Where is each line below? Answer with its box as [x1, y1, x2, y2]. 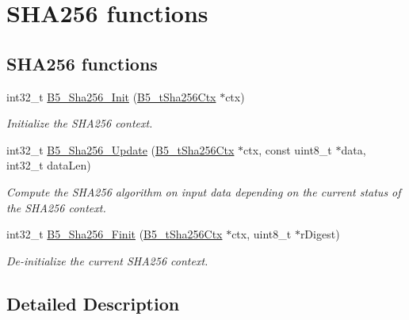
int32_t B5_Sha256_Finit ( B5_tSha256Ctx [6, 226, 223, 242]
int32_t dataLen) [6, 157, 91, 173]
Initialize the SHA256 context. [6, 115, 153, 131]
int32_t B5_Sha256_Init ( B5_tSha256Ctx [6, 88, 216, 105]
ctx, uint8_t [231, 226, 292, 242]
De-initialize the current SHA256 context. [6, 252, 208, 269]
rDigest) [300, 226, 340, 242]
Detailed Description [6, 291, 180, 315]
